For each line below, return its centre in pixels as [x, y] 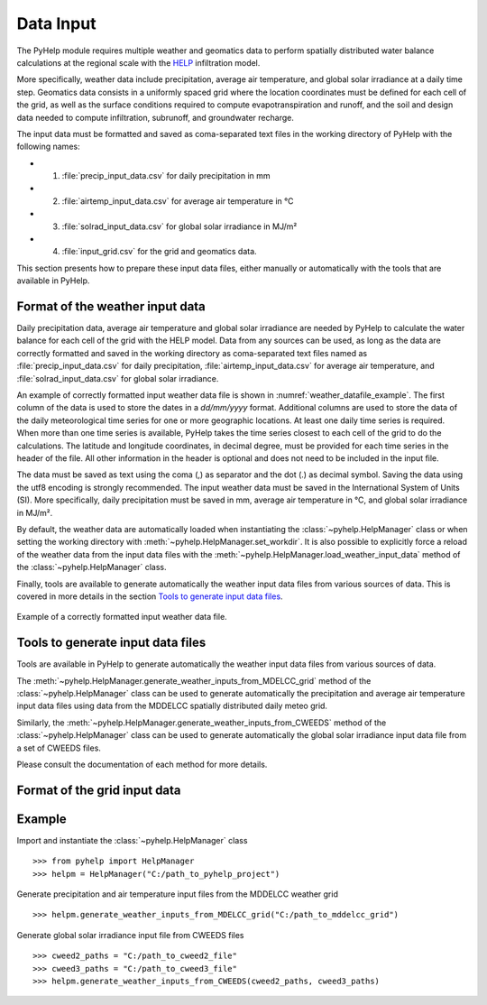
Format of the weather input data [111, 306]
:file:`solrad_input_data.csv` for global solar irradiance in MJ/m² [179, 226]
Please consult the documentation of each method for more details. [142, 764]
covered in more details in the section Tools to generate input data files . [150, 596]
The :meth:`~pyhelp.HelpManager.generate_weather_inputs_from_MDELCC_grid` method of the [194, 680]
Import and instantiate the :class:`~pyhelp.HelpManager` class [132, 840]
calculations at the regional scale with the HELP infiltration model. [138, 62]
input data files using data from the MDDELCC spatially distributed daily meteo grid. [172, 706]
